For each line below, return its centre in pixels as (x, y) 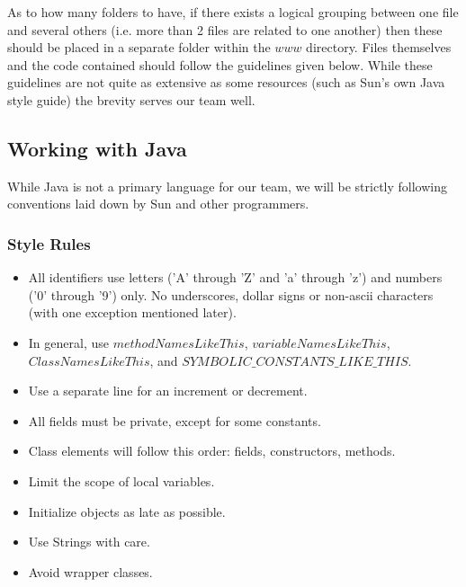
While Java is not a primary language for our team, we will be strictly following (227, 186)
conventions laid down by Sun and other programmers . (158, 204)
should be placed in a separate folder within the (139, 47)
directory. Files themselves (379, 47)
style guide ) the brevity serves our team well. (131, 99)
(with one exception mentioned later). (132, 312)
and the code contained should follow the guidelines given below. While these (220, 64)
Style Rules (49, 243)
